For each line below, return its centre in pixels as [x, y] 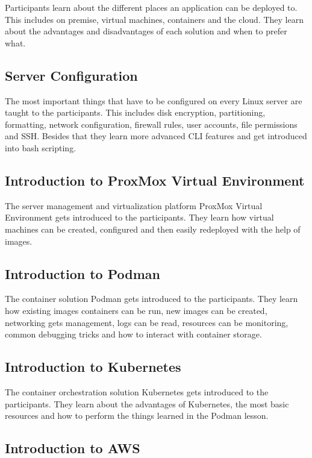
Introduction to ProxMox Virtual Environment [155, 180]
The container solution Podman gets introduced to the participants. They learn [151, 299]
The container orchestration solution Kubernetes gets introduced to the [137, 391]
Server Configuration [71, 75]
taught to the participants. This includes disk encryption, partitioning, [135, 112]
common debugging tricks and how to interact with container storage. [133, 334]
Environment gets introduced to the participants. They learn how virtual [139, 217]
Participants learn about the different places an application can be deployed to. [151, 7]
